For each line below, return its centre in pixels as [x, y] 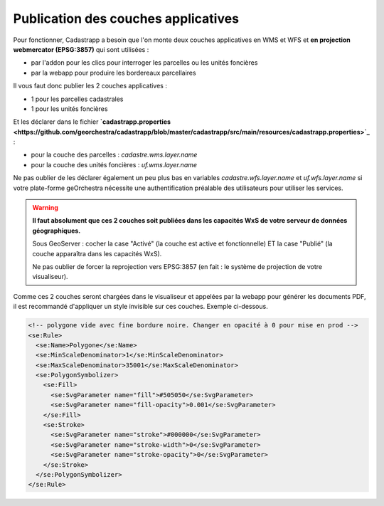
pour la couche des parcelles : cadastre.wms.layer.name [114, 155]
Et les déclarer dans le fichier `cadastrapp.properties [92, 122]
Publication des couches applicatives [126, 19]
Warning [45, 208]
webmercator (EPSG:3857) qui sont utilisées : [81, 49]
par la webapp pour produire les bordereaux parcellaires [113, 73]
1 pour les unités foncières [69, 109]
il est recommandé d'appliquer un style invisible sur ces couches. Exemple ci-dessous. [140, 307]
